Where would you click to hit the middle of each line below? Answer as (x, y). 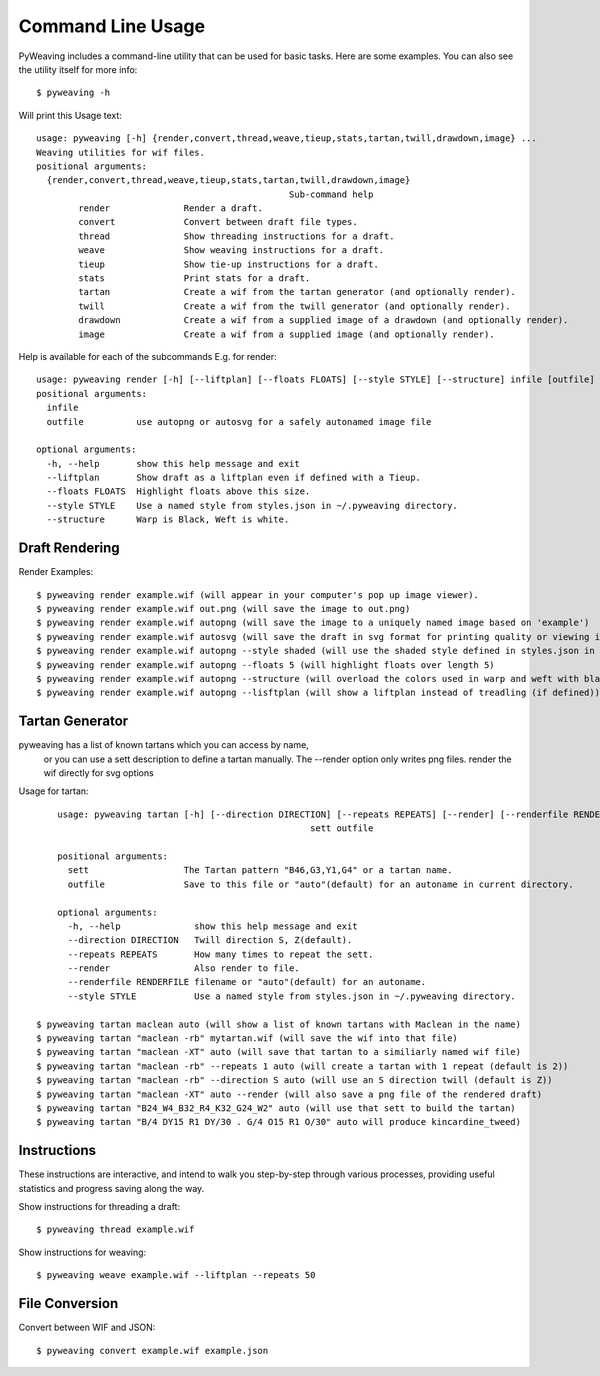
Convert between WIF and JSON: (87, 1327)
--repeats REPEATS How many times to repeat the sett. (220, 954)
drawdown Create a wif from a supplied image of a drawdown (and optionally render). (323, 320)
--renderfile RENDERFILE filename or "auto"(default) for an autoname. (247, 982)
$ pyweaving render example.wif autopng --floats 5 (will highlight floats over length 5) (265, 664)
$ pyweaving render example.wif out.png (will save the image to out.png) (223, 608)
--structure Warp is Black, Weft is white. (168, 519)
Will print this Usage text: (70, 115)
